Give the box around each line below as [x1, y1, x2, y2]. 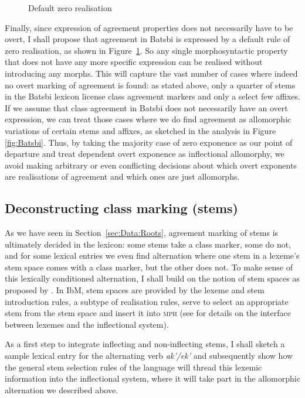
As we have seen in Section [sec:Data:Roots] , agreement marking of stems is [5, 227, 279, 239]
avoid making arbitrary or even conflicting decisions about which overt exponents [5, 159, 297, 171]
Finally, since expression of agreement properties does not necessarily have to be [5, 21, 293, 33]
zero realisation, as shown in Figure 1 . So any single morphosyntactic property [5, 44, 288, 56]
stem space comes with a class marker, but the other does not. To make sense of [5, 260, 293, 273]
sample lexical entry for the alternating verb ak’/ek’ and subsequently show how [5, 349, 293, 362]
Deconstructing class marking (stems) [5, 199, 238, 217]
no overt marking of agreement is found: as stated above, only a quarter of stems [5, 78, 296, 91]
